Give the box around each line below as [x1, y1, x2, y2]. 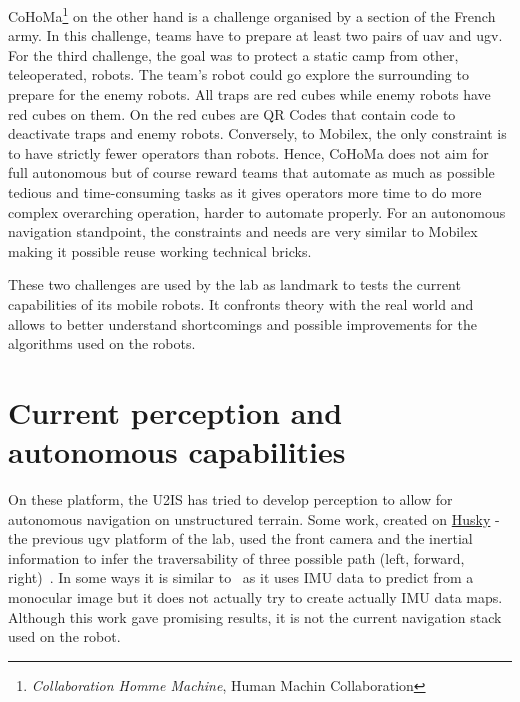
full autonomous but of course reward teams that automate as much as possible [8, 162, 495, 183]
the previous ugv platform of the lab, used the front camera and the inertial [8, 528, 473, 549]
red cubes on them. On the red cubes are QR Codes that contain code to [8, 103, 456, 124]
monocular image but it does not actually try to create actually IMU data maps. [8, 587, 503, 608]
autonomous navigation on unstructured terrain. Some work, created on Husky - [8, 508, 500, 529]
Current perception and [8, 391, 343, 432]
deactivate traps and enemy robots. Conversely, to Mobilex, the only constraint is [8, 123, 507, 144]
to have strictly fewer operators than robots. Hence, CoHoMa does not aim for [8, 142, 489, 163]
